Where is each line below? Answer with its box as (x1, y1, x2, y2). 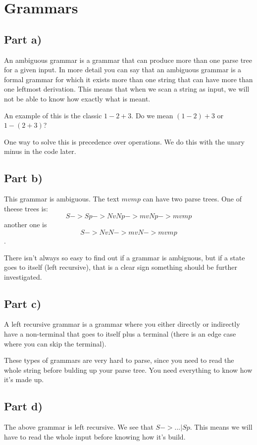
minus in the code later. (4, 146, 76, 156)
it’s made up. (4, 374, 44, 385)
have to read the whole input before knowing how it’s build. (4, 431, 186, 442)
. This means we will (190, 422, 253, 432)
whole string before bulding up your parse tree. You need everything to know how (4, 364, 253, 375)
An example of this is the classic (4, 110, 102, 120)
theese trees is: (4, 203, 48, 213)
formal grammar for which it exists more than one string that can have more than (4, 74, 253, 84)
